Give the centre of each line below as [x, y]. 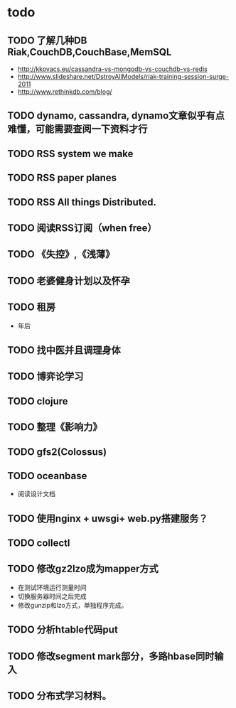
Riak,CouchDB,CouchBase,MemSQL [90, 52]
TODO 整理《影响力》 [55, 427]
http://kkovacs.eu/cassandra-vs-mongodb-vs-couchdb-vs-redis [112, 69]
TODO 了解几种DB [47, 40]
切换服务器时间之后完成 [52, 596]
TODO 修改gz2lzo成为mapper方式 [83, 569]
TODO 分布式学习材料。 [59, 696]
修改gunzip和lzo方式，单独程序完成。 [73, 605]
